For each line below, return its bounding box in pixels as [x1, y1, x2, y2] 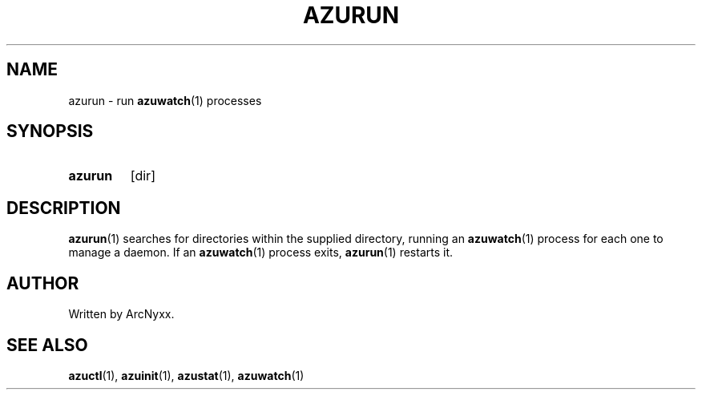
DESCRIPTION [6, 197, 121, 218]
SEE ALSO [6, 334, 88, 355]
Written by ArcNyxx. [68, 307, 175, 321]
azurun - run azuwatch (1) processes [68, 93, 262, 107]
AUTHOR [6, 273, 79, 293]
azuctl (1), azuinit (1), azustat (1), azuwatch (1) [68, 368, 305, 382]
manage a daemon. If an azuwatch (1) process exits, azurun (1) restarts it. [68, 245, 454, 260]
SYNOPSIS [6, 121, 94, 142]
